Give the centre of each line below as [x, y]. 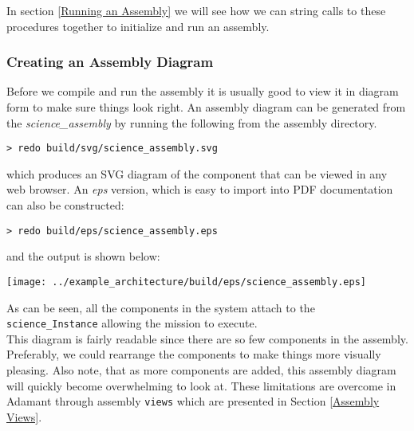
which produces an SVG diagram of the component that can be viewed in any [197, 173]
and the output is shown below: [83, 256]
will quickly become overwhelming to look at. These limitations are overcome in [201, 385]
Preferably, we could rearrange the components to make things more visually [194, 354]
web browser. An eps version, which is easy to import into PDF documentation [200, 189]
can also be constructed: [65, 205]
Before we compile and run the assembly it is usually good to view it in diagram [203, 91]
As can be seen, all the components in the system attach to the [161, 307]
